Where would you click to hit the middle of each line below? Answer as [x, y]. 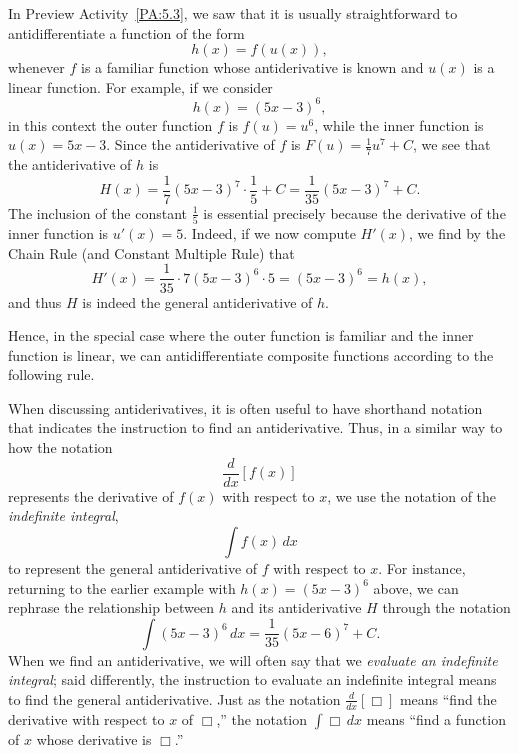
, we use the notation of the [412, 495]
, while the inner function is [399, 124]
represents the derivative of [91, 495]
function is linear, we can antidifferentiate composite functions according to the [251, 354]
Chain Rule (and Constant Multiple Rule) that [151, 252]
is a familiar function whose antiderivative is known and [252, 67]
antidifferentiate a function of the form [126, 32]
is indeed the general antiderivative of [197, 301]
